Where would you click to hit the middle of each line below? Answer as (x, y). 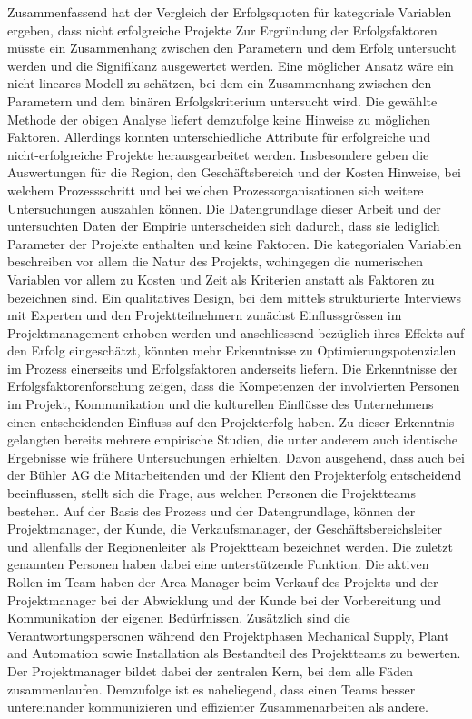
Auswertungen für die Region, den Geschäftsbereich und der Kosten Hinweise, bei (234, 172)
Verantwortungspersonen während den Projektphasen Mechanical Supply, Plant (228, 635)
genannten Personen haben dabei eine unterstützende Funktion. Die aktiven (218, 564)
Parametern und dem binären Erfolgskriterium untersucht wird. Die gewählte (222, 100)
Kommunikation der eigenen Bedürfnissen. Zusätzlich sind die (179, 618)
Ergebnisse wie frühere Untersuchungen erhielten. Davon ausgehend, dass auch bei (236, 457)
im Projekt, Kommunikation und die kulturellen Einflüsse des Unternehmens (221, 404)
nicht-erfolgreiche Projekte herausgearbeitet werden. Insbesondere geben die (218, 154)
